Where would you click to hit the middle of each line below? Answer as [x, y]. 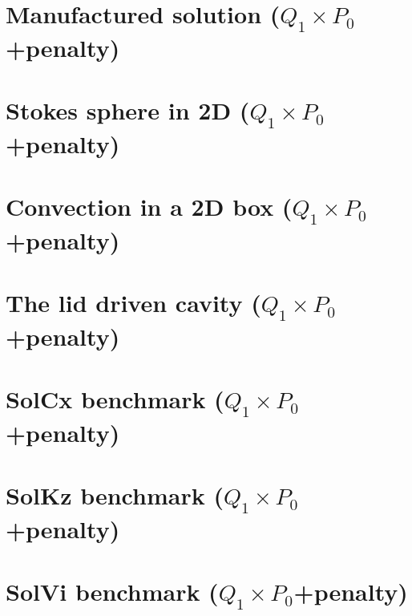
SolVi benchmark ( [112, 591]
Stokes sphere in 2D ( [128, 110]
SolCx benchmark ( [115, 399]
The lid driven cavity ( [133, 303]
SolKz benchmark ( [115, 495]
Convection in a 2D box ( [149, 207]
